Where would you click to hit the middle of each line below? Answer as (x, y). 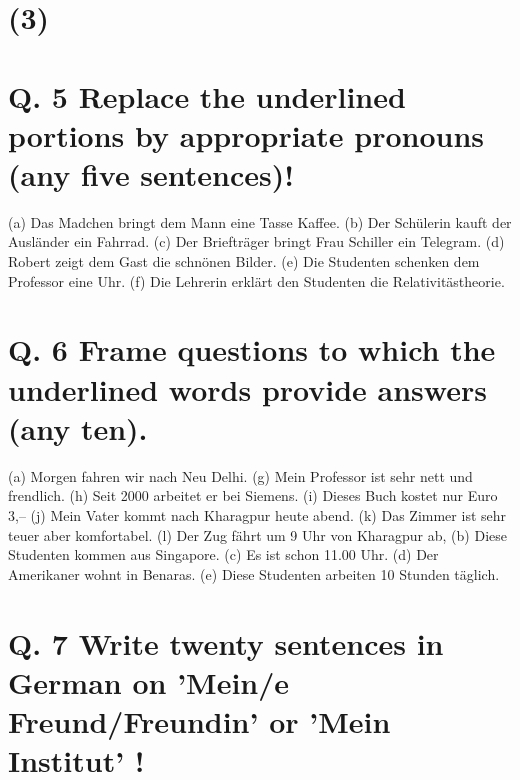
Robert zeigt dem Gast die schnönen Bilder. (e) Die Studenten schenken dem (244, 261)
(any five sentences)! (151, 173)
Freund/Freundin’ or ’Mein (199, 720)
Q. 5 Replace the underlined (207, 95)
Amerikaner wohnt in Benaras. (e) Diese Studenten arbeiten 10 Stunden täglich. (254, 573)
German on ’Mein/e (149, 681)
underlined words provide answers (247, 388)
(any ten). (78, 427)
